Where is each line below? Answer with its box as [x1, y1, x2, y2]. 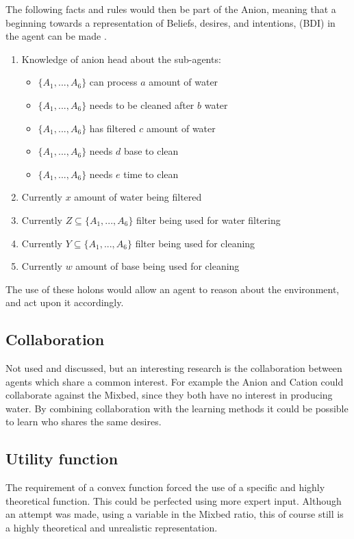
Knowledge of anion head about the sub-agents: [21, 51, 221, 66]
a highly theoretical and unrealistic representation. [5, 521, 218, 535]
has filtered [89, 121, 136, 135]
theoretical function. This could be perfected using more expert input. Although [5, 493, 342, 507]
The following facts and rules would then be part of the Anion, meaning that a [5, 2, 336, 16]
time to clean [123, 166, 179, 181]
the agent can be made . [5, 29, 107, 43]
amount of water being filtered [74, 190, 202, 204]
